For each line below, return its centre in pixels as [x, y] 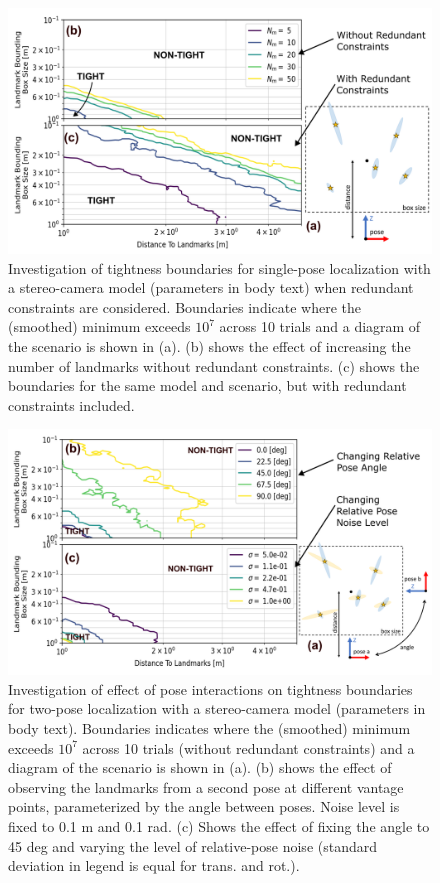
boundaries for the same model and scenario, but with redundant [207, 385]
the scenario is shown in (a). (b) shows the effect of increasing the [209, 345]
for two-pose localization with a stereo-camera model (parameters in [217, 708]
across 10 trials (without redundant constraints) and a [248, 747]
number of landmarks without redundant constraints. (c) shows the [214, 365]
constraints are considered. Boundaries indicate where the [185, 306]
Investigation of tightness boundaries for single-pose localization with [219, 267]
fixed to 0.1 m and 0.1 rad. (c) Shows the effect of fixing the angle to [219, 826]
